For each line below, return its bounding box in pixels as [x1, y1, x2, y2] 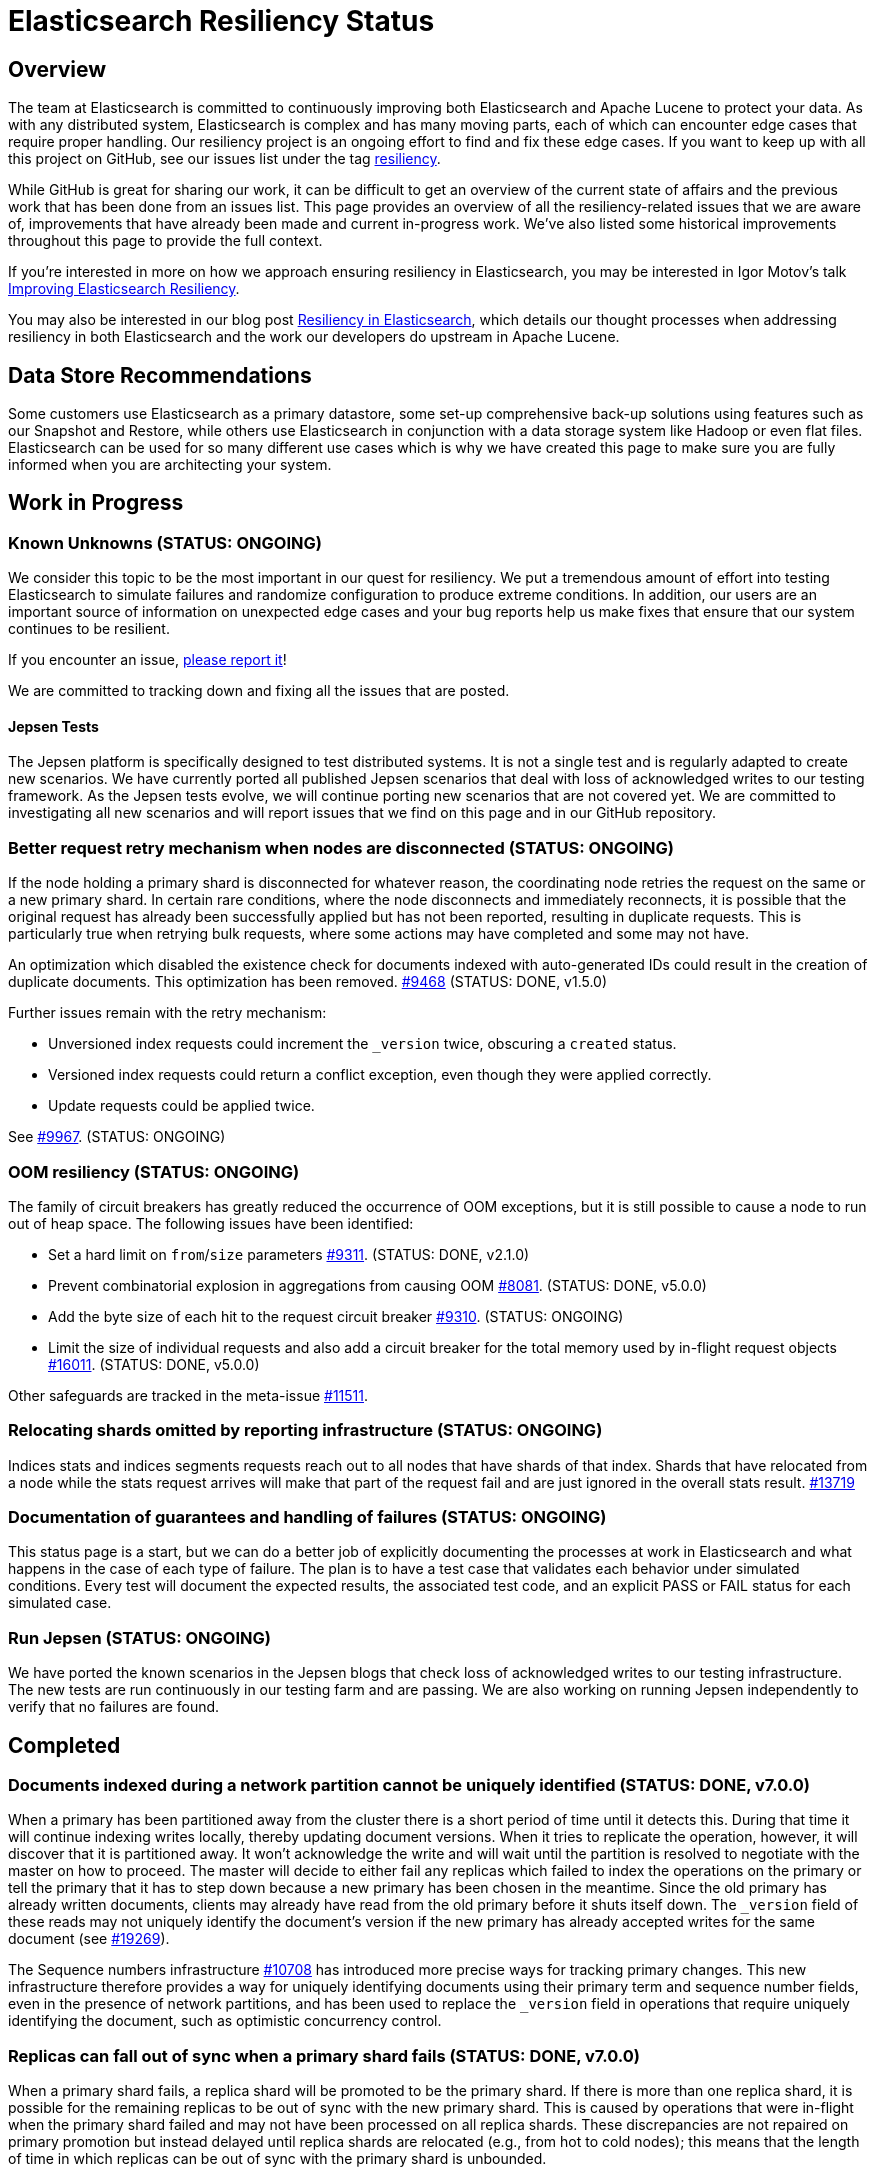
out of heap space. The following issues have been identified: [8, 1214, 414, 1232]
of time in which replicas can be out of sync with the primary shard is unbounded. [8, 2150, 547, 2168]
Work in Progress [8, 490, 184, 516]
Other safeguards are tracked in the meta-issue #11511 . [8, 1386, 369, 1404]
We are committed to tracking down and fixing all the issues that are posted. [8, 682, 510, 700]
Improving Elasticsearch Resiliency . [8, 280, 240, 298]
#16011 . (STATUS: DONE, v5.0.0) [48, 1355, 260, 1373]
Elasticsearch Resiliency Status [8, 4, 435, 38]
